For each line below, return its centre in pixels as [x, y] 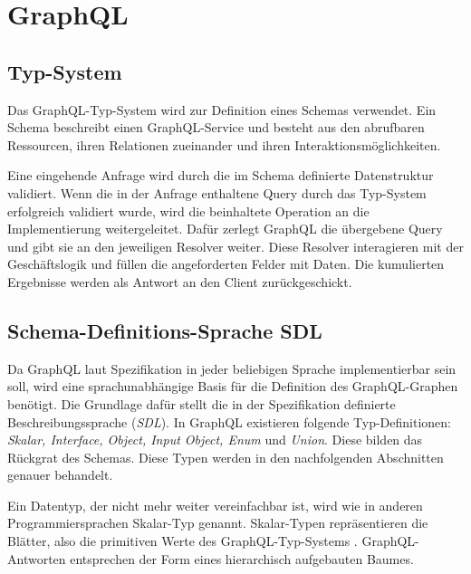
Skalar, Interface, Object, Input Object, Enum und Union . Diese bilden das [215, 440]
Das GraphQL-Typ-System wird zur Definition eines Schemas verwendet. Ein [222, 109]
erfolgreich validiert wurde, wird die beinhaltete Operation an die [188, 210]
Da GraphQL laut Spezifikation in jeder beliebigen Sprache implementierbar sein [232, 368]
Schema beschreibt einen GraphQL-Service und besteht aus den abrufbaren [216, 127]
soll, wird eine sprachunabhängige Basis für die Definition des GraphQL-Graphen [233, 386]
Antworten [37, 558]
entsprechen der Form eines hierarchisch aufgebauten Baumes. [242, 558]
